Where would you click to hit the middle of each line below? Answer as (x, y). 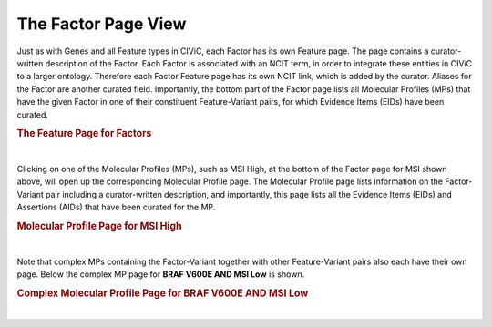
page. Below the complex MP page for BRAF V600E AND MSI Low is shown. (161, 274)
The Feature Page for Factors (84, 134)
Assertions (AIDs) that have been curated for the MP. (116, 207)
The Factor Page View (102, 24)
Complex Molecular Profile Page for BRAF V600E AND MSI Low (163, 293)
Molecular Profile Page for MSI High (99, 226)
